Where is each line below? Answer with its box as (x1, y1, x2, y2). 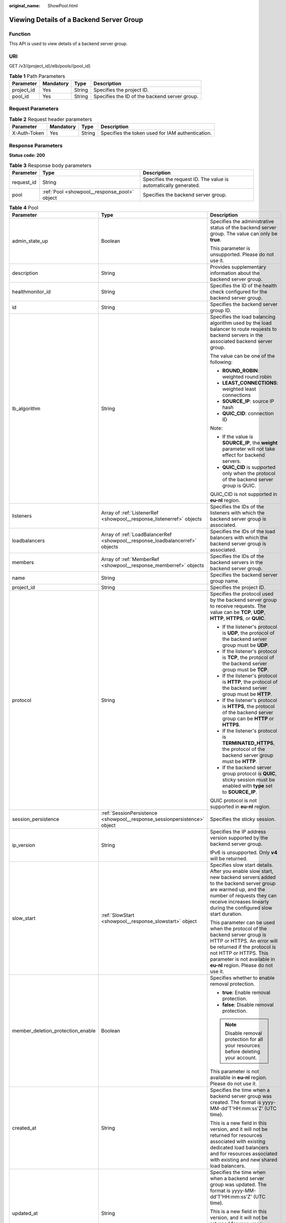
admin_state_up (12, 238, 48, 245)
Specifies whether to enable (210, 974, 275, 981)
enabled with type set (222, 783, 273, 790)
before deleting (225, 1048, 261, 1055)
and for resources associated (210, 1150, 278, 1157)
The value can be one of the (210, 353, 275, 360)
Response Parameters (9, 142, 63, 149)
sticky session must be (222, 776, 275, 783)
